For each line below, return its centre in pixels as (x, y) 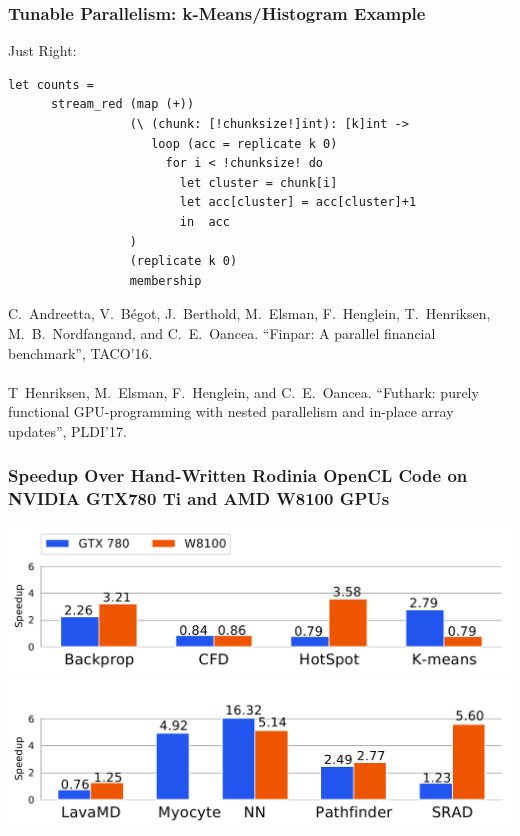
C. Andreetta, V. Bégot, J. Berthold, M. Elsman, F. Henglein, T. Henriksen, (249, 313)
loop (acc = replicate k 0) (244, 143)
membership (165, 280)
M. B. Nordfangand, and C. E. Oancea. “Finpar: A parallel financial (222, 332)
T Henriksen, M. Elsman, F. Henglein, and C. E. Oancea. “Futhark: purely (243, 391)
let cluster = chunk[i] (258, 182)
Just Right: (42, 50)
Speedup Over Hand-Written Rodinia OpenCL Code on (238, 475)
